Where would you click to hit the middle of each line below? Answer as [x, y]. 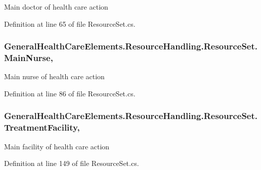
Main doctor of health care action [56, 7]
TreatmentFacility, [42, 127]
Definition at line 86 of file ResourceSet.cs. [70, 93]
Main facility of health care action [57, 146]
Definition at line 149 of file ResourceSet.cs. [72, 163]
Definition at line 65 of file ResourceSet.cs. [70, 23]
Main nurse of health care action [54, 76]
